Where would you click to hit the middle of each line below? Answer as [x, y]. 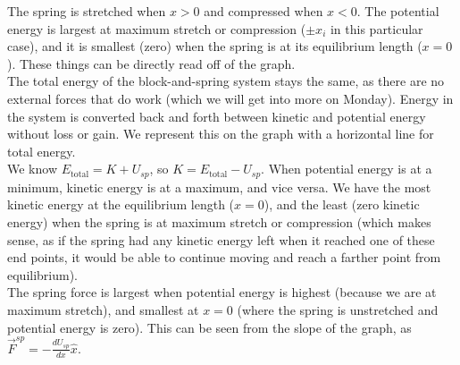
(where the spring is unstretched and [338, 309]
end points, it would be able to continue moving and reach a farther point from [224, 257]
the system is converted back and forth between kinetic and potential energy [217, 116]
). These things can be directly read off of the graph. [151, 63]
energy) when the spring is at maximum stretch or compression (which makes [219, 221]
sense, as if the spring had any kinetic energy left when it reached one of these [221, 239]
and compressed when [263, 11]
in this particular [376, 28]
